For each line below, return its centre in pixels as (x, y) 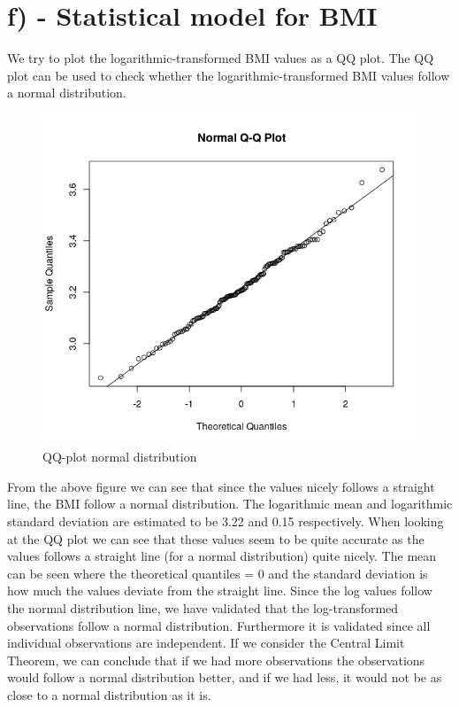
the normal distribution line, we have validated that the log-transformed (203, 608)
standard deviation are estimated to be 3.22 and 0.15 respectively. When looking (226, 521)
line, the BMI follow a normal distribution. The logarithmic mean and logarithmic (230, 504)
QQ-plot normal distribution (120, 457)
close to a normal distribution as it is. (109, 694)
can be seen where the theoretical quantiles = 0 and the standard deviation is (218, 573)
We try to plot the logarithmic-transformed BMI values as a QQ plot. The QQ (221, 58)
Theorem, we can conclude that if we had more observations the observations (216, 660)
